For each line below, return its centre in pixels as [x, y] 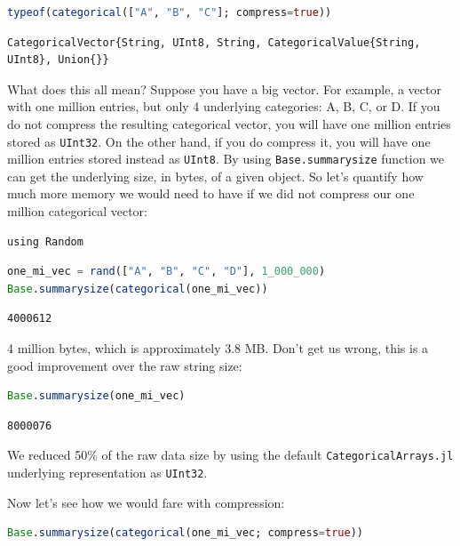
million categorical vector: [77, 211]
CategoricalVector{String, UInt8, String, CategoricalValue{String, [214, 42]
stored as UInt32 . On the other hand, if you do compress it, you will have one [219, 141]
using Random [45, 241]
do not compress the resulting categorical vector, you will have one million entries [229, 123]
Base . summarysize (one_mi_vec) [96, 396]
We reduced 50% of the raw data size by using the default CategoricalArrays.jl [230, 455]
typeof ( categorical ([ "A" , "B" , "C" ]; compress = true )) [170, 12]
